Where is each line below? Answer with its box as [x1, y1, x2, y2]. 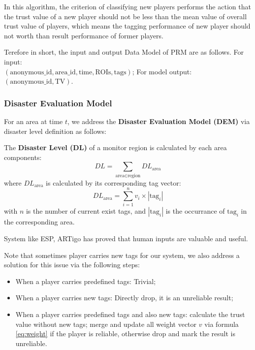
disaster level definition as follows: [4, 126, 107, 136]
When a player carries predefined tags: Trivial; [15, 276, 156, 286]
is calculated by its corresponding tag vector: [46, 177, 181, 188]
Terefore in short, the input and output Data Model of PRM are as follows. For [4, 47, 244, 57]
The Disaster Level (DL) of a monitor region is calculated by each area [4, 142, 227, 153]
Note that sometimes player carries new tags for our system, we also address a [4, 250, 240, 260]
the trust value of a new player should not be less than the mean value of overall [4, 11, 247, 21]
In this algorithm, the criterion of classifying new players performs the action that [4, 1, 251, 11]
